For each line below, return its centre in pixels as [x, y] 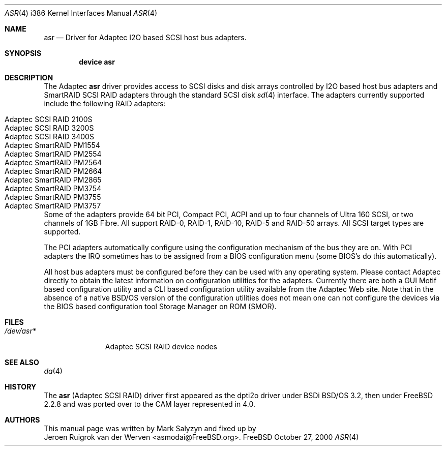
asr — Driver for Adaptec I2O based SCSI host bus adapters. [145, 37]
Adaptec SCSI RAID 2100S [49, 119]
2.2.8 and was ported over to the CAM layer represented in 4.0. [150, 404]
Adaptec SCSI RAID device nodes [161, 347]
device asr [97, 62]
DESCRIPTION [29, 78]
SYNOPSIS [23, 53]
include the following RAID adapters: [105, 103]
